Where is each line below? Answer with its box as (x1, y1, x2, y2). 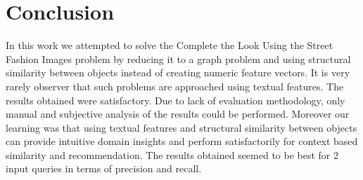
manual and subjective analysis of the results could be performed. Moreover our (6, 106, 350, 121)
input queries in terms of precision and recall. (6, 161, 202, 176)
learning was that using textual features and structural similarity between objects (6, 120, 357, 134)
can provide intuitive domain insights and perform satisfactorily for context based (6, 134, 358, 148)
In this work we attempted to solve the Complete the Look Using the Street (6, 38, 333, 53)
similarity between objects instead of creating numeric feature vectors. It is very (6, 65, 350, 80)
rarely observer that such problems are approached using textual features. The (6, 78, 344, 93)
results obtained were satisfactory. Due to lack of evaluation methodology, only (6, 92, 345, 107)
